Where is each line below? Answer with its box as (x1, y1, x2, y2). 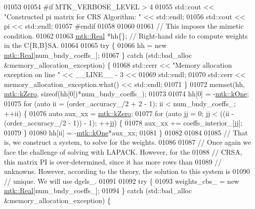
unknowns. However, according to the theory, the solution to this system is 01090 (4, 166, 250, 176)
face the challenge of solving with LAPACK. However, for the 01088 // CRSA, (4, 146, 242, 157)
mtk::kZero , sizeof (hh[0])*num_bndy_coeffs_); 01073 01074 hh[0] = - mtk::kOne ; (4, 88, 249, 99)
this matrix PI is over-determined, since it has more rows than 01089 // (4, 156, 222, 167)
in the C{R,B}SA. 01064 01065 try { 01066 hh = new (4, 40, 167, 50)
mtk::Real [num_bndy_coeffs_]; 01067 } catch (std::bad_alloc (4, 49, 192, 60)
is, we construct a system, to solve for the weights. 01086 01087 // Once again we (4, 137, 251, 147)
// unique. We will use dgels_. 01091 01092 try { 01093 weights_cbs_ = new (4, 175, 239, 186)
